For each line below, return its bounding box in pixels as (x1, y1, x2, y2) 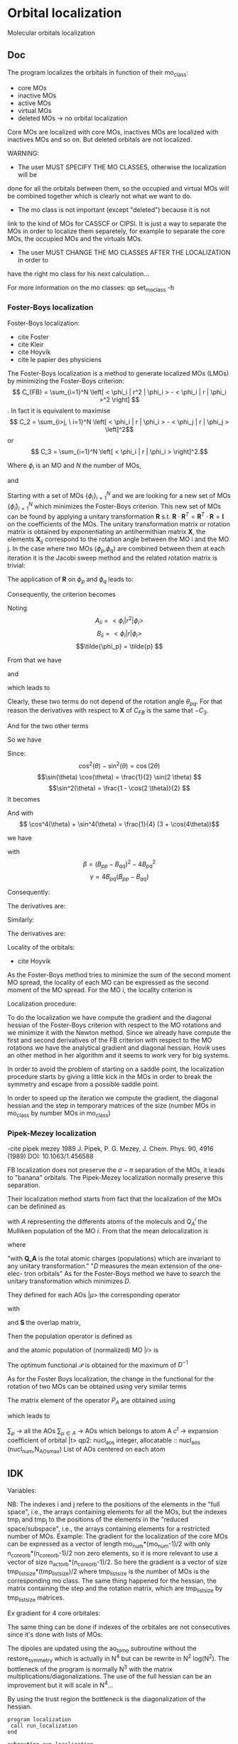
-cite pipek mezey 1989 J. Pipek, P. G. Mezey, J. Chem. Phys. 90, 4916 (7, 1144, 214, 1153)
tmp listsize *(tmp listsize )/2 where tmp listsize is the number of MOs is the (7, 1567, 210, 1577)
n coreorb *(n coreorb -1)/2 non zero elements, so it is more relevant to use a (7, 1548, 218, 1559)
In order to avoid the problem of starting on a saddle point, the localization (7, 1065, 225, 1073)
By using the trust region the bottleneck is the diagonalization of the (7, 1695, 206, 1703)
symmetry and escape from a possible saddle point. (7, 1080, 160, 1089)
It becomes (7, 794, 40, 803)
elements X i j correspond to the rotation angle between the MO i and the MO (7, 535, 229, 545)
